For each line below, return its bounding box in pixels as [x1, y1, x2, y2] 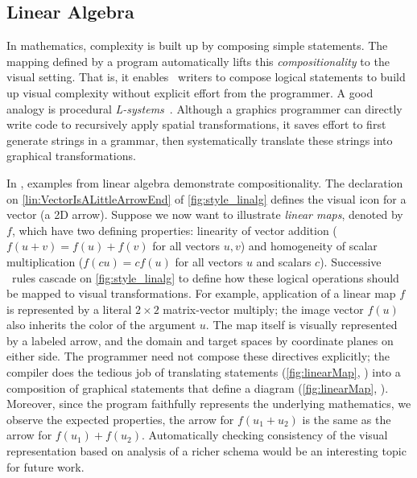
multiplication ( [6, 253, 84, 270]
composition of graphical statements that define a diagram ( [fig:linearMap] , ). [6, 379, 389, 396]
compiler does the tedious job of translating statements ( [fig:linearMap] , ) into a [6, 364, 401, 381]
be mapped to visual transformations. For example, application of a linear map [6, 285, 396, 302]
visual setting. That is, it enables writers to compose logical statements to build [6, 68, 406, 85]
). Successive [320, 253, 382, 270]
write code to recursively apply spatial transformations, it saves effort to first [6, 116, 386, 133]
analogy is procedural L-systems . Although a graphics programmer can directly [6, 100, 403, 117]
